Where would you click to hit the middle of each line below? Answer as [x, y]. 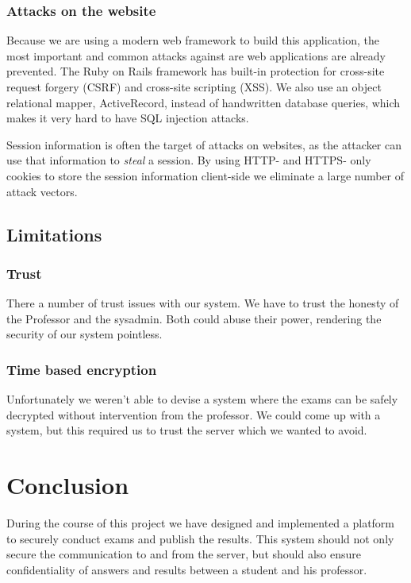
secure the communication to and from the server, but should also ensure [184, 554]
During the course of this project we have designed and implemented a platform [201, 523]
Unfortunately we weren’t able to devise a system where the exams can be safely [202, 399]
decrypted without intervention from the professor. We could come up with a [194, 414]
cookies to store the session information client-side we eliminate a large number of [205, 175]
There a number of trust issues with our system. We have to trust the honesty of [203, 303]
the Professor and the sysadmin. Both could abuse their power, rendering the [194, 318]
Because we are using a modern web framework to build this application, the [193, 40]
